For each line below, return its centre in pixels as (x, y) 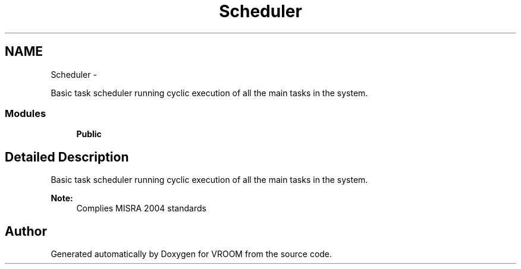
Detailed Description (67, 157)
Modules (26, 113)
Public (89, 134)
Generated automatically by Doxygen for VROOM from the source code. (192, 254)
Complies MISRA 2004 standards (141, 208)
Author (26, 231)
